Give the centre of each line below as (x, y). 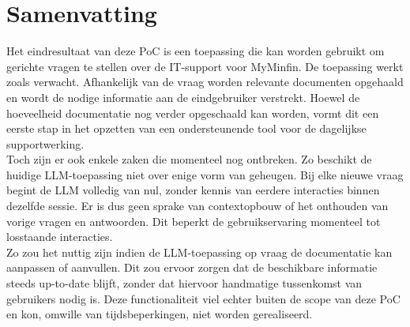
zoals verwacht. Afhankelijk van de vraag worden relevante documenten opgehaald (205, 82)
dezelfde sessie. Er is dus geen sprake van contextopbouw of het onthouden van (197, 206)
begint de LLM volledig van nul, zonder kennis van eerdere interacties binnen (193, 190)
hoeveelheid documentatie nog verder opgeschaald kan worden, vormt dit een (193, 113)
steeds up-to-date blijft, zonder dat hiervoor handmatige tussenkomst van (184, 283)
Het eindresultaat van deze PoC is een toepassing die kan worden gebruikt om (196, 51)
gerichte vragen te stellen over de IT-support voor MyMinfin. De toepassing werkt (205, 66)
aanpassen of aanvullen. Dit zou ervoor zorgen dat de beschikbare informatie (192, 267)
